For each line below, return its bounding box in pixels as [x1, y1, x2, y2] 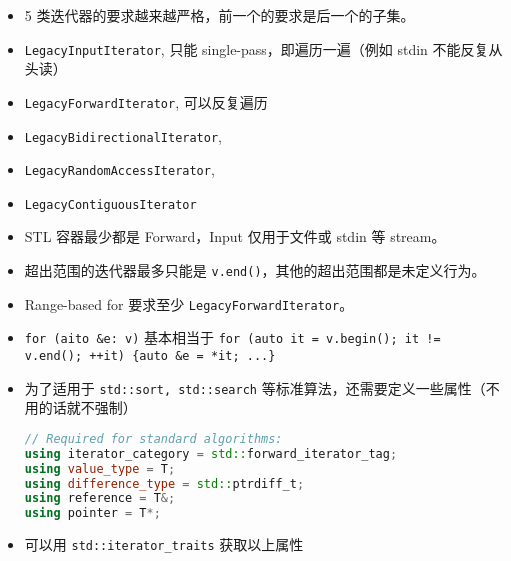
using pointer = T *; [24, 506, 161, 521]
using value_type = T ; [24, 461, 176, 476]
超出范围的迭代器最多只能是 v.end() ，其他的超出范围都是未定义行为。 [24, 260, 486, 281]
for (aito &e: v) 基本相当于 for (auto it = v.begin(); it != [24, 327, 441, 348]
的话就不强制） [38, 397, 137, 418]
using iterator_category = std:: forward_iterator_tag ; [24, 446, 398, 461]
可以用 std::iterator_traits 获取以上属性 [24, 534, 304, 555]
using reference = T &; [24, 491, 176, 506]
